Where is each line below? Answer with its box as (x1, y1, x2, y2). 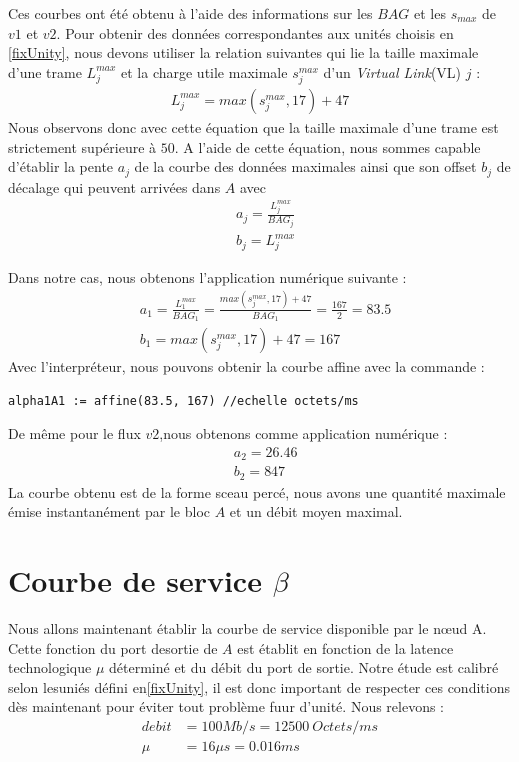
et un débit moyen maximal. (229, 501, 403, 522)
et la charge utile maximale (121, 61, 288, 82)
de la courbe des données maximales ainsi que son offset (134, 156, 477, 177)
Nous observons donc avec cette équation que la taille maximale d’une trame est (8, 116, 499, 137)
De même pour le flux (8, 423, 141, 444)
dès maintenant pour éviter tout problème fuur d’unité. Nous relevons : (8, 696, 445, 717)
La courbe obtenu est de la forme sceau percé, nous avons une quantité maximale (8, 481, 506, 502)
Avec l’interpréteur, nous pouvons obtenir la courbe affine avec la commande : (8, 356, 485, 377)
